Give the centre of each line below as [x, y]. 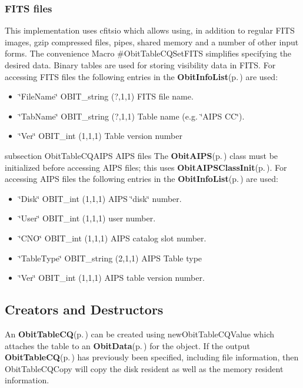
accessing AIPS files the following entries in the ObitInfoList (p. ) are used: [141, 179]
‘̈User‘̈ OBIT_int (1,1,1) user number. [87, 218]
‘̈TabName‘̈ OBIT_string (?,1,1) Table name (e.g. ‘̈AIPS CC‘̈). [131, 116]
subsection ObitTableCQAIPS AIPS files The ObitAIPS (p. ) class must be [141, 155]
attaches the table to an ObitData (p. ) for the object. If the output [127, 345]
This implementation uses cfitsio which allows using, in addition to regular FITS [150, 30]
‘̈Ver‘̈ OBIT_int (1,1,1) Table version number [100, 136]
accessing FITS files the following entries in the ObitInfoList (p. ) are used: [141, 76]
